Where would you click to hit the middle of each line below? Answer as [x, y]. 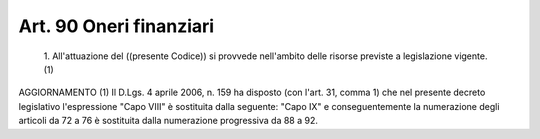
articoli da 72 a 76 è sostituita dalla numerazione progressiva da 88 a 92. [168, 121]
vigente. [471, 56]
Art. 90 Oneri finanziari [116, 26]
